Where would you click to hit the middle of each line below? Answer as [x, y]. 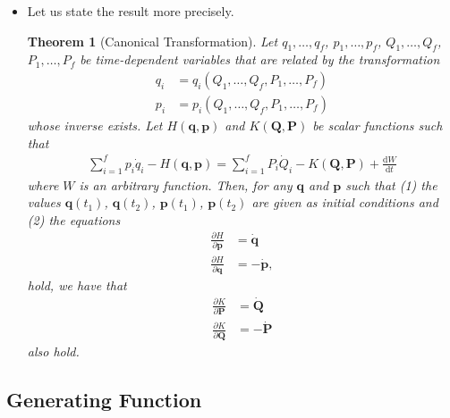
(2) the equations [74, 219]
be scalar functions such [378, 125]
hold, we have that [77, 285]
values [44, 202]
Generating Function [104, 399]
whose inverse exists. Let [95, 125]
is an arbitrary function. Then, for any [186, 184]
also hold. [53, 351]
